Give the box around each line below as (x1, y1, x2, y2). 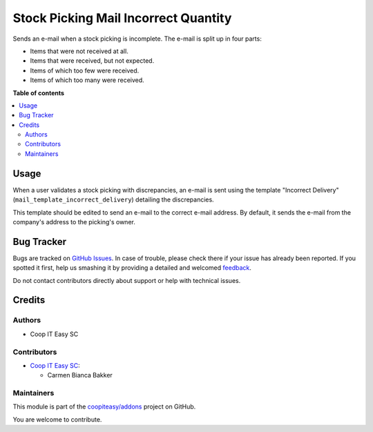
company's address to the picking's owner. (12, 217, 136, 226)
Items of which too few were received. (30, 66, 140, 75)
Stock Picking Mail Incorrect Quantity (12, 10, 232, 26)
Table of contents (12, 88, 65, 97)
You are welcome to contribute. (12, 415, 102, 424)
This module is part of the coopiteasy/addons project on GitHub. (12, 402, 196, 411)
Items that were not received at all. (30, 47, 129, 55)
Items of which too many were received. (30, 76, 144, 84)
